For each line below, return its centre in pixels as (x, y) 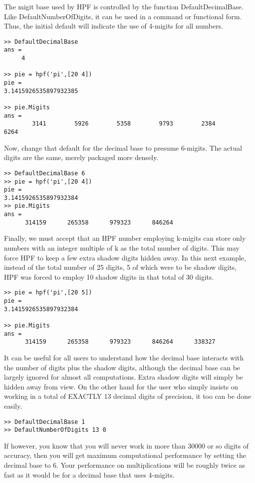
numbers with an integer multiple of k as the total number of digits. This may (122, 248)
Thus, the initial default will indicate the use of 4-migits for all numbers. (113, 26)
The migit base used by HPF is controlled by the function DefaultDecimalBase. (124, 6)
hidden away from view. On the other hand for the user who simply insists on (121, 386)
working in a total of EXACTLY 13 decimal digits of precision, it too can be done (127, 396)
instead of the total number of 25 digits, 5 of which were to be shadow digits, (120, 267)
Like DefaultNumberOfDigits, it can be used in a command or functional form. (123, 16)
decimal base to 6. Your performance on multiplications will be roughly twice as (125, 465)
